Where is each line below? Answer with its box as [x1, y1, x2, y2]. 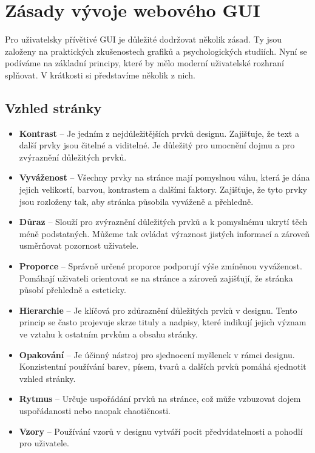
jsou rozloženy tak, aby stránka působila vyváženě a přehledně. [19, 195, 254, 207]
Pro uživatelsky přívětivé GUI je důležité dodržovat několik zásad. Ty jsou [5, 33, 282, 46]
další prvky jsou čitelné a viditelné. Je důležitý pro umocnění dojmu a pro [19, 139, 295, 151]
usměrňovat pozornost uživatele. [19, 239, 139, 252]
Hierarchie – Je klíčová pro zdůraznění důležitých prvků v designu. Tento [19, 303, 297, 316]
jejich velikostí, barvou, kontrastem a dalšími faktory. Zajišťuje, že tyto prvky [19, 183, 307, 196]
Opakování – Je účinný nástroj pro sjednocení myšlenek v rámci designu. [19, 348, 295, 361]
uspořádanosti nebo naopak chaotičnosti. [19, 404, 171, 417]
